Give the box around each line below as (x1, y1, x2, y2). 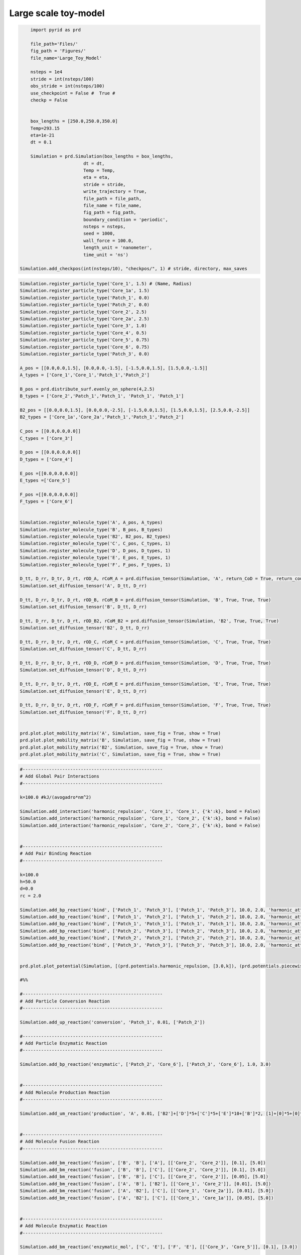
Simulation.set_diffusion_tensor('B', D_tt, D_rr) (20, 604, 147, 609)
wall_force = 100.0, (83, 237, 134, 243)
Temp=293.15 (30, 125, 60, 131)
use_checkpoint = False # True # (30, 90, 115, 96)
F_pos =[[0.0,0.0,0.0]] (20, 491, 79, 497)
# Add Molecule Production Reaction (20, 1089, 110, 1095)
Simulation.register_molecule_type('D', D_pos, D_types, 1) (20, 548, 171, 553)
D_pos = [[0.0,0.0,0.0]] (20, 449, 81, 455)
